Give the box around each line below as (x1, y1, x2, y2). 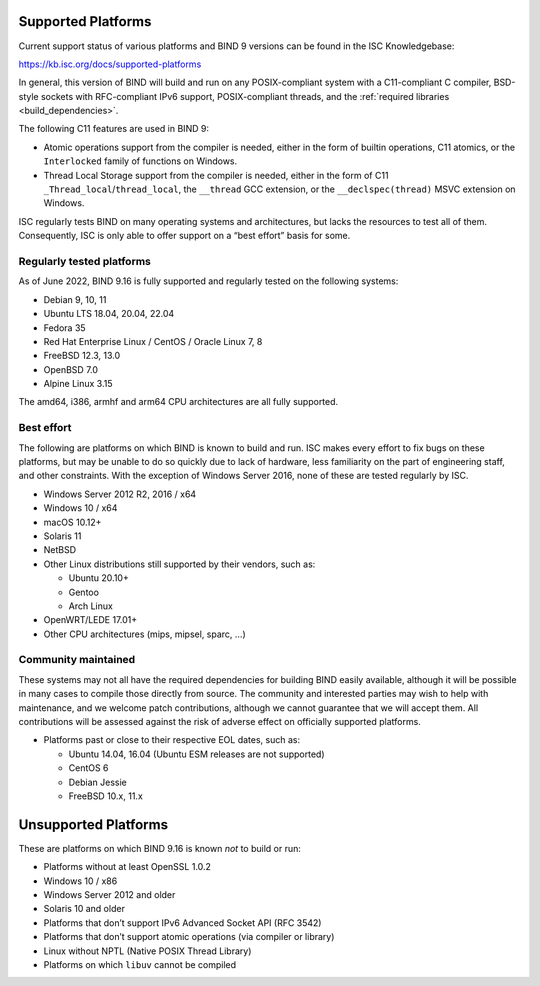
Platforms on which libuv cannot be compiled (43, 958, 237, 970)
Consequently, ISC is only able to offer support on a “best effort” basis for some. (18, 230, 351, 242)
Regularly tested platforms (18, 254, 152, 268)
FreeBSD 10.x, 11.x (68, 790, 144, 802)
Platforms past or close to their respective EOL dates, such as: (43, 734, 300, 746)
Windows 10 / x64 (43, 502, 118, 514)
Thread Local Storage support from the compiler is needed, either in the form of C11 (43, 169, 389, 181)
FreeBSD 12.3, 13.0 (43, 350, 121, 362)
